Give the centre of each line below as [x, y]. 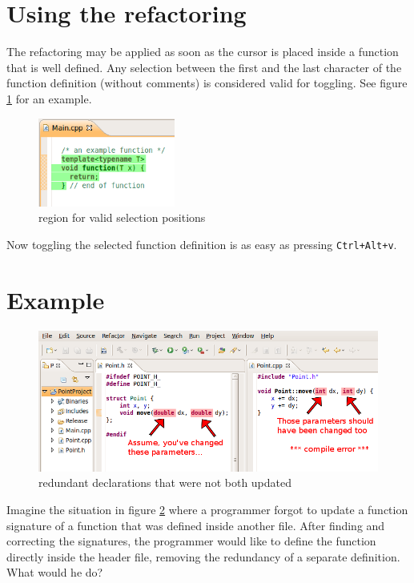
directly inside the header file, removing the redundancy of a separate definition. [203, 556]
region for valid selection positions [122, 217]
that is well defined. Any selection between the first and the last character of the [204, 67]
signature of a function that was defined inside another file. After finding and [196, 525]
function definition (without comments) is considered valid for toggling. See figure [207, 83]
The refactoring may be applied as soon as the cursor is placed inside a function [203, 52]
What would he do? [55, 572]
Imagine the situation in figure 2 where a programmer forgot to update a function [207, 510]
